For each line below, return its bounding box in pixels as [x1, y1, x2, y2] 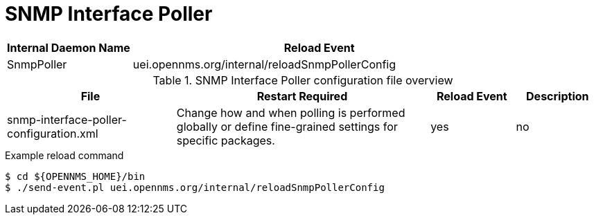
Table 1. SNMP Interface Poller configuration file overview [152, 73, 453, 87]
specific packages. [176, 133, 275, 147]
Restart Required [256, 89, 348, 103]
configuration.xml [7, 126, 98, 140]
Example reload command [5, 149, 124, 161]
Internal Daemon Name [7, 40, 130, 55]
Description [526, 89, 589, 103]
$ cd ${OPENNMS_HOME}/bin [5, 170, 146, 182]
